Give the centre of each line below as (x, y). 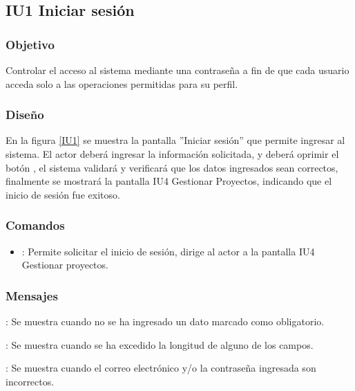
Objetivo (30, 44)
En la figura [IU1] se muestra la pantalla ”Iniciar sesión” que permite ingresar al (175, 140)
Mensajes (32, 295)
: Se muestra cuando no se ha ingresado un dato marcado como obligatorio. (165, 321)
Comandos (35, 225)
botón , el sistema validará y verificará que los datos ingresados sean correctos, (172, 167)
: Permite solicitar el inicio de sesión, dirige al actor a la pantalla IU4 (168, 251)
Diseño (25, 115)
